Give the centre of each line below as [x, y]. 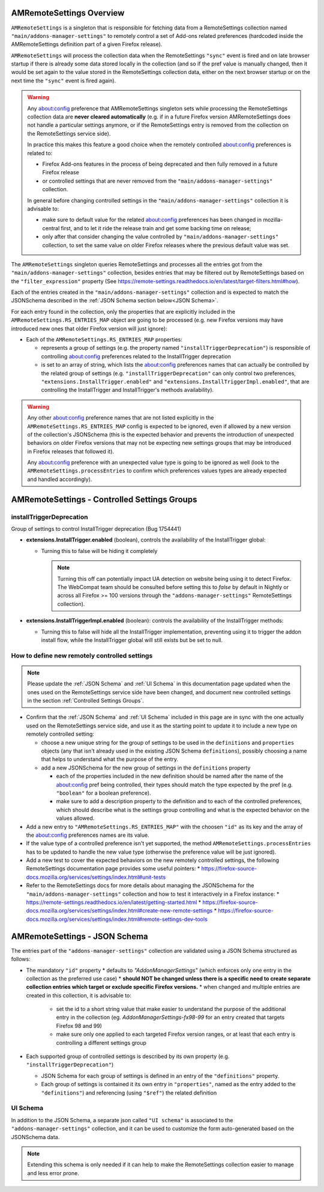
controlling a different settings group [101, 1042]
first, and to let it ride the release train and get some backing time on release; [156, 228]
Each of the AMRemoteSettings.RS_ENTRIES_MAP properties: [104, 340]
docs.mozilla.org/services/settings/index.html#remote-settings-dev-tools [117, 919]
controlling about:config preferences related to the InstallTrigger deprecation [136, 356]
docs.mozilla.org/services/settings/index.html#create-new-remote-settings [119, 911]
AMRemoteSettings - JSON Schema [79, 936]
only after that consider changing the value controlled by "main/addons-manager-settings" [160, 237]
